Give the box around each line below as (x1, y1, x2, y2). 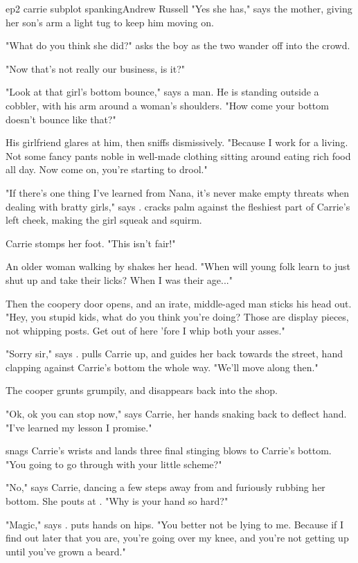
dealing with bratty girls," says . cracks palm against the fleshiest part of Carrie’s (6, 199, 350, 213)
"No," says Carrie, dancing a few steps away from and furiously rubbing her (6, 480, 325, 494)
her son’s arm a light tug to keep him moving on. (6, 15, 214, 29)
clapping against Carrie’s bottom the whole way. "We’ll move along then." (6, 359, 319, 374)
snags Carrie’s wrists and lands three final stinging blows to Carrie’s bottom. (6, 443, 332, 458)
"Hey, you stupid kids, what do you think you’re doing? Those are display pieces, (6, 310, 349, 324)
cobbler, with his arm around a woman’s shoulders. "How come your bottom (6, 98, 329, 112)
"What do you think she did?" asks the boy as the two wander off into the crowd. (6, 38, 350, 53)
